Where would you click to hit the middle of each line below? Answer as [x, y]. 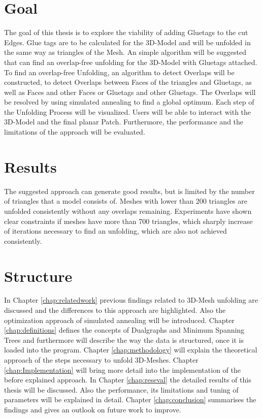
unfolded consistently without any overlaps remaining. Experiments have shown [128, 211]
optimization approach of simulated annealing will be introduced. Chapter [119, 320]
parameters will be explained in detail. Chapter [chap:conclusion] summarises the [130, 399]
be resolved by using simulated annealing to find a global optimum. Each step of [129, 102]
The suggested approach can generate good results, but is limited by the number [129, 191]
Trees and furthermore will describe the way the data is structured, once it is [124, 340]
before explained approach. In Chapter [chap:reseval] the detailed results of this [128, 380]
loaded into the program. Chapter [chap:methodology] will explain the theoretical [131, 350]
